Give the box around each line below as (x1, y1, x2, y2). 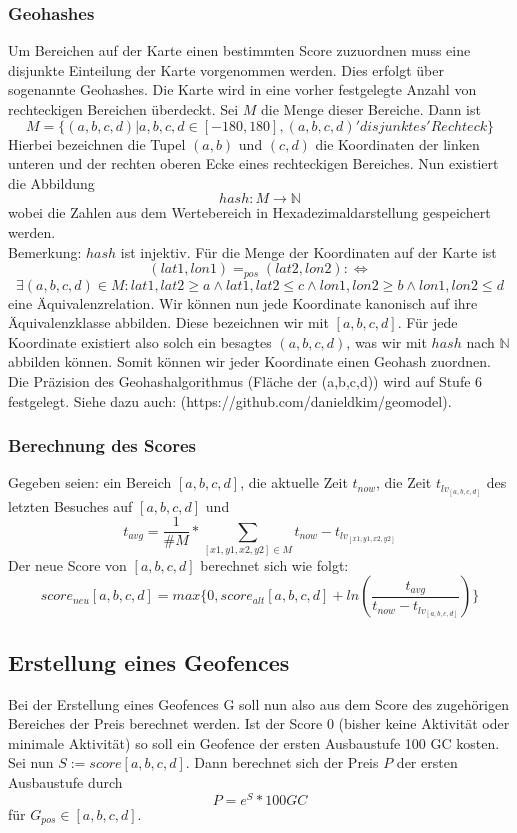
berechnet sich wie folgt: (200, 554, 349, 575)
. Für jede (397, 312, 458, 333)
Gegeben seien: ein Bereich (8, 472, 172, 493)
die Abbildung (8, 172, 95, 193)
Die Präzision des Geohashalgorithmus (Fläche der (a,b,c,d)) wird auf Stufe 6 (8, 370, 483, 391)
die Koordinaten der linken (315, 133, 480, 154)
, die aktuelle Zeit (240, 472, 348, 493)
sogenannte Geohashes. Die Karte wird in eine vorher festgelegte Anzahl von (8, 79, 477, 100)
